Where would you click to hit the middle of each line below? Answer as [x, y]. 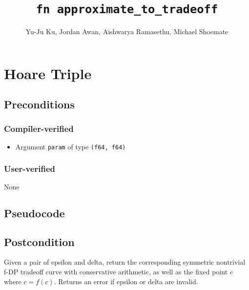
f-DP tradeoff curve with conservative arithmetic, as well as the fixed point [116, 272]
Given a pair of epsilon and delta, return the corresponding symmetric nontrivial [125, 262]
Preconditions [39, 104]
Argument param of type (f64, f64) [71, 147]
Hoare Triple [48, 73]
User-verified [30, 168]
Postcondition [39, 241]
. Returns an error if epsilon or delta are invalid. [126, 281]
